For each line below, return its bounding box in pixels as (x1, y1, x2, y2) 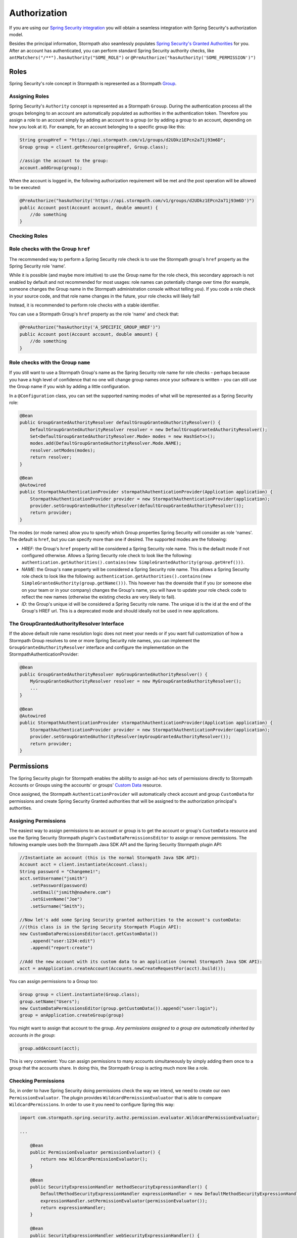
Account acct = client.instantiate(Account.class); (19, 862, 148, 868)
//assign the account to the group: (19, 158, 109, 163)
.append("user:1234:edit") (30, 938, 96, 943)
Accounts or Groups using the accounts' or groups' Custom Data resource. (9, 782, 162, 788)
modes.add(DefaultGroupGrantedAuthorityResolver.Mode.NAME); (30, 441, 182, 446)
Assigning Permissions (9, 817, 66, 824)
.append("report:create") (30, 945, 93, 951)
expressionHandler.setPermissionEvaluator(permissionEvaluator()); (40, 1198, 208, 1203)
